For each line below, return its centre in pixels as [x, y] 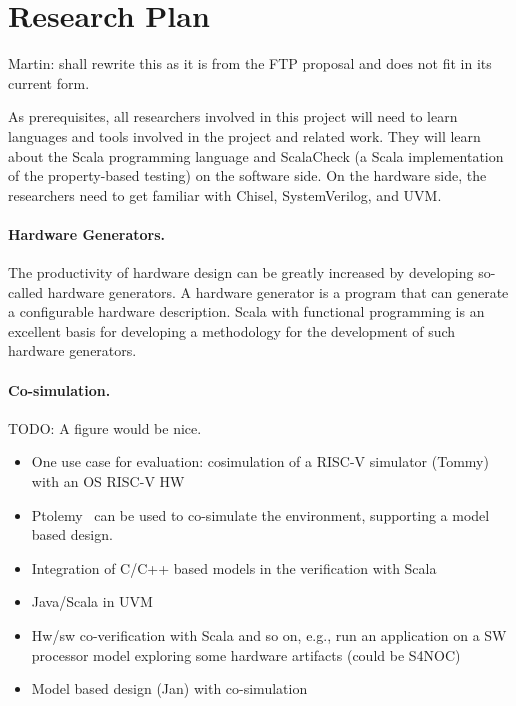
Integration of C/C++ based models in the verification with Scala [234, 567]
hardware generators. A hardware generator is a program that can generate [278, 291]
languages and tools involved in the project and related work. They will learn [244, 135]
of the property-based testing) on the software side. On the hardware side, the [247, 175]
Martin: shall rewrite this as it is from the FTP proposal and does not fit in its [250, 63]
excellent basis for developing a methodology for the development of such [232, 330]
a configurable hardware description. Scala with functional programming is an [246, 311]
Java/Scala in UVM [92, 601]
